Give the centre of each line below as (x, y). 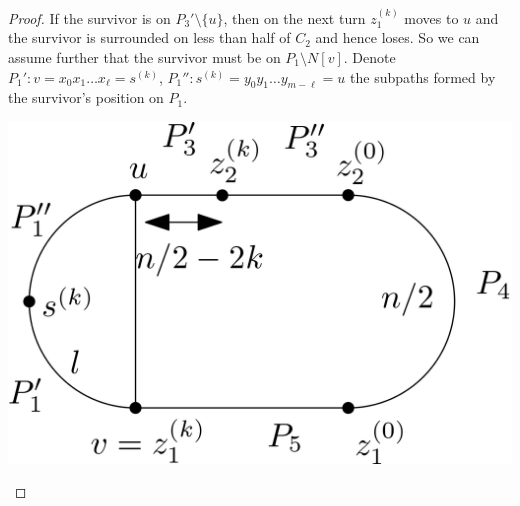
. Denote (369, 57)
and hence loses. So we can (397, 37)
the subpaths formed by (423, 76)
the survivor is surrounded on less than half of (149, 37)
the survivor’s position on (86, 97)
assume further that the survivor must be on (144, 57)
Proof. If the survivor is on (89, 17)
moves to (431, 17)
